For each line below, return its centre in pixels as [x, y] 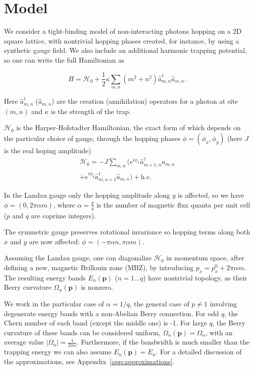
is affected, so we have [211, 195]
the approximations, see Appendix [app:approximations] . [89, 361]
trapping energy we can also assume [58, 352]
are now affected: [54, 241]
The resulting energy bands [45, 277]
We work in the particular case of [54, 303]
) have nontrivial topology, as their [195, 277]
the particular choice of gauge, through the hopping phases [92, 138]
